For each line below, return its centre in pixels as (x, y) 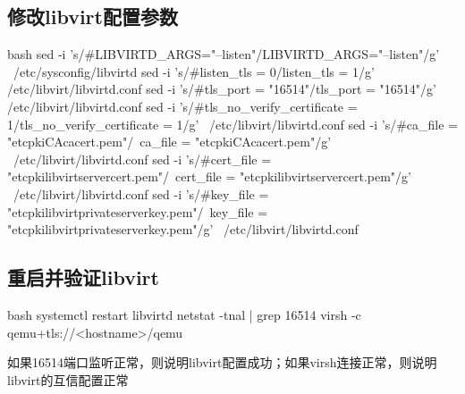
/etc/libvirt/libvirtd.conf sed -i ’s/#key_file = (141, 193)
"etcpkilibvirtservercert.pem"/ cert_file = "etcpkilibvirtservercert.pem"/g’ (209, 176)
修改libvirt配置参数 (93, 17)
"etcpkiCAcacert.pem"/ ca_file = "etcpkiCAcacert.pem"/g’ (169, 142)
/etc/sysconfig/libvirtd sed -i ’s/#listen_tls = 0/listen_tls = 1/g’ (194, 71)
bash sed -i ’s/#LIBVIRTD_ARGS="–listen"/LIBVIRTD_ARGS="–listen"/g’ (224, 54)
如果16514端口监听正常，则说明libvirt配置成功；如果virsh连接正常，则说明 (222, 362)
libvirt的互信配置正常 (68, 379)
